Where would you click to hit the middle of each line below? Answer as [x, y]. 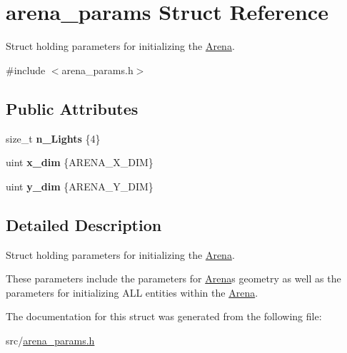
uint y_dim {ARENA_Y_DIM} [80, 186]
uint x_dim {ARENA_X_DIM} [80, 162]
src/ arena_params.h [50, 340]
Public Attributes [72, 108]
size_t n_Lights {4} [53, 138]
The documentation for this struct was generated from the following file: [164, 316]
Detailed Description [84, 224]
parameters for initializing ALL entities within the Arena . [132, 292]
